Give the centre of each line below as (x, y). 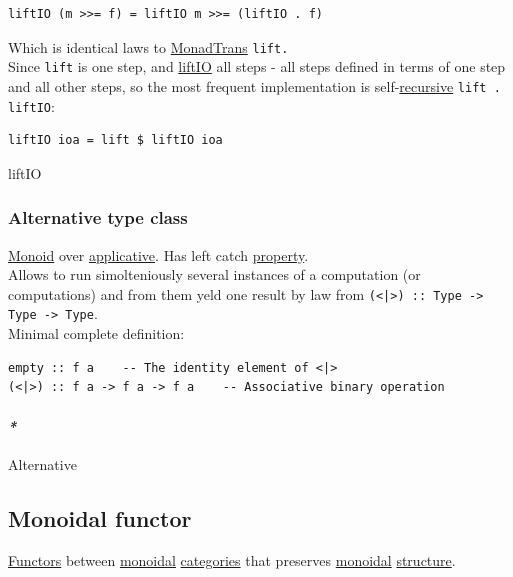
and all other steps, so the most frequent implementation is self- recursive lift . (254, 85)
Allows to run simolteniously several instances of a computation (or (214, 274)
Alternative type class (98, 217)
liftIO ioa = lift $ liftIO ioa (115, 140)
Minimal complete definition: (96, 333)
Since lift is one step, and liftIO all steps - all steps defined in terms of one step (257, 66)
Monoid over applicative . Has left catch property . (158, 254)
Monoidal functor (100, 517)
